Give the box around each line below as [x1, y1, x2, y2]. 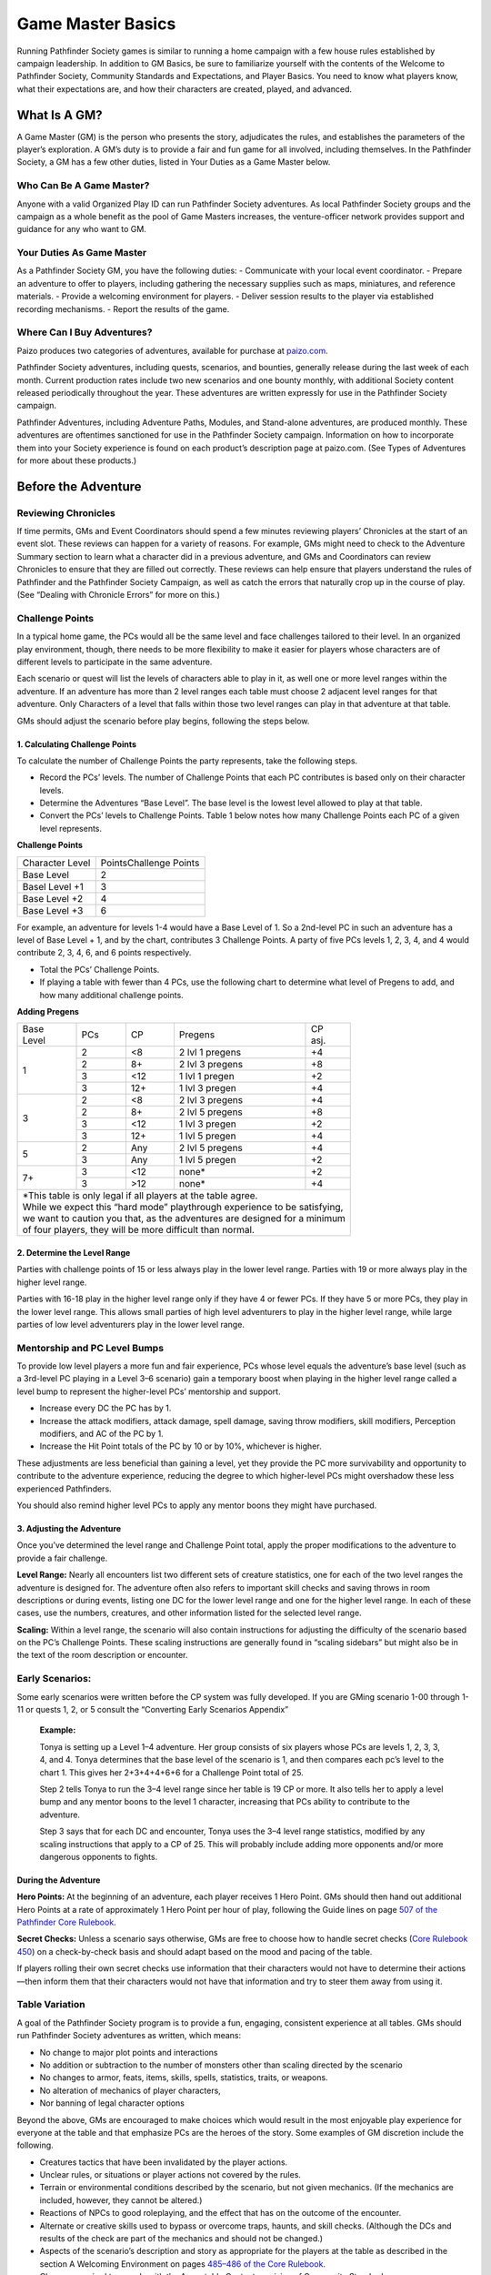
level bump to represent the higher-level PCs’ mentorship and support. [16, 1386, 281, 1397]
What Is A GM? [16, 107, 104, 123]
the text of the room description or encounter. [16, 1650, 188, 1661]
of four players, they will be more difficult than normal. [22, 1224, 255, 1237]
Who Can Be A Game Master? [16, 179, 150, 192]
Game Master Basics [16, 14, 176, 34]
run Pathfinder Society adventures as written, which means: [16, 2030, 242, 2041]
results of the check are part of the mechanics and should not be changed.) [39, 2233, 323, 2244]
